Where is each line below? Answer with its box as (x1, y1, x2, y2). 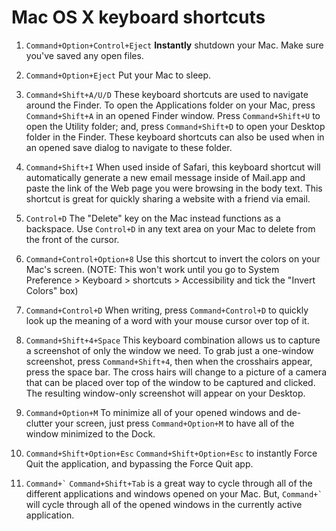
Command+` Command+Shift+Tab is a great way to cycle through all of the (25, 477, 313, 489)
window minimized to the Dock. (25, 427, 156, 440)
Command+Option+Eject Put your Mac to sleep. (25, 69, 212, 81)
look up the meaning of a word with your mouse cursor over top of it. (25, 314, 310, 326)
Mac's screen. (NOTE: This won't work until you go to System (25, 263, 280, 275)
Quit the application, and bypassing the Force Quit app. (25, 457, 254, 470)
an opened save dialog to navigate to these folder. (25, 141, 233, 153)
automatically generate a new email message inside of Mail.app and (25, 171, 306, 183)
